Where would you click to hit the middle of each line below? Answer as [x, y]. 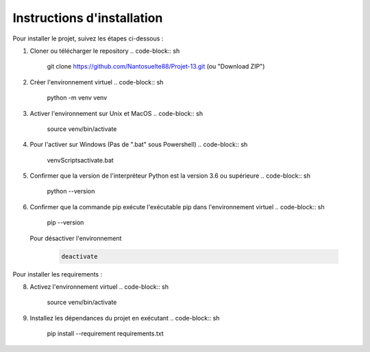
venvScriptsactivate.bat [81, 160]
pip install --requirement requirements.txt [105, 333]
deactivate [79, 256]
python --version [71, 191]
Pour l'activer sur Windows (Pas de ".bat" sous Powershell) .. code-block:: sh [139, 145]
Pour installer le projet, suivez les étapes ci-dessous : [88, 38]
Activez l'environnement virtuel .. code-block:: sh [99, 286]
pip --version [65, 222]
